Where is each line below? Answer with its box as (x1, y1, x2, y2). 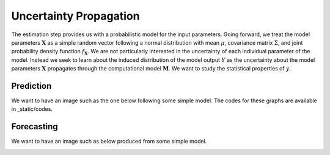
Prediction (11, 80, 52, 91)
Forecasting (11, 121, 58, 132)
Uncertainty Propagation (11, 9, 140, 23)
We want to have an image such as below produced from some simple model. (11, 138, 207, 145)
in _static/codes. (11, 105, 53, 113)
